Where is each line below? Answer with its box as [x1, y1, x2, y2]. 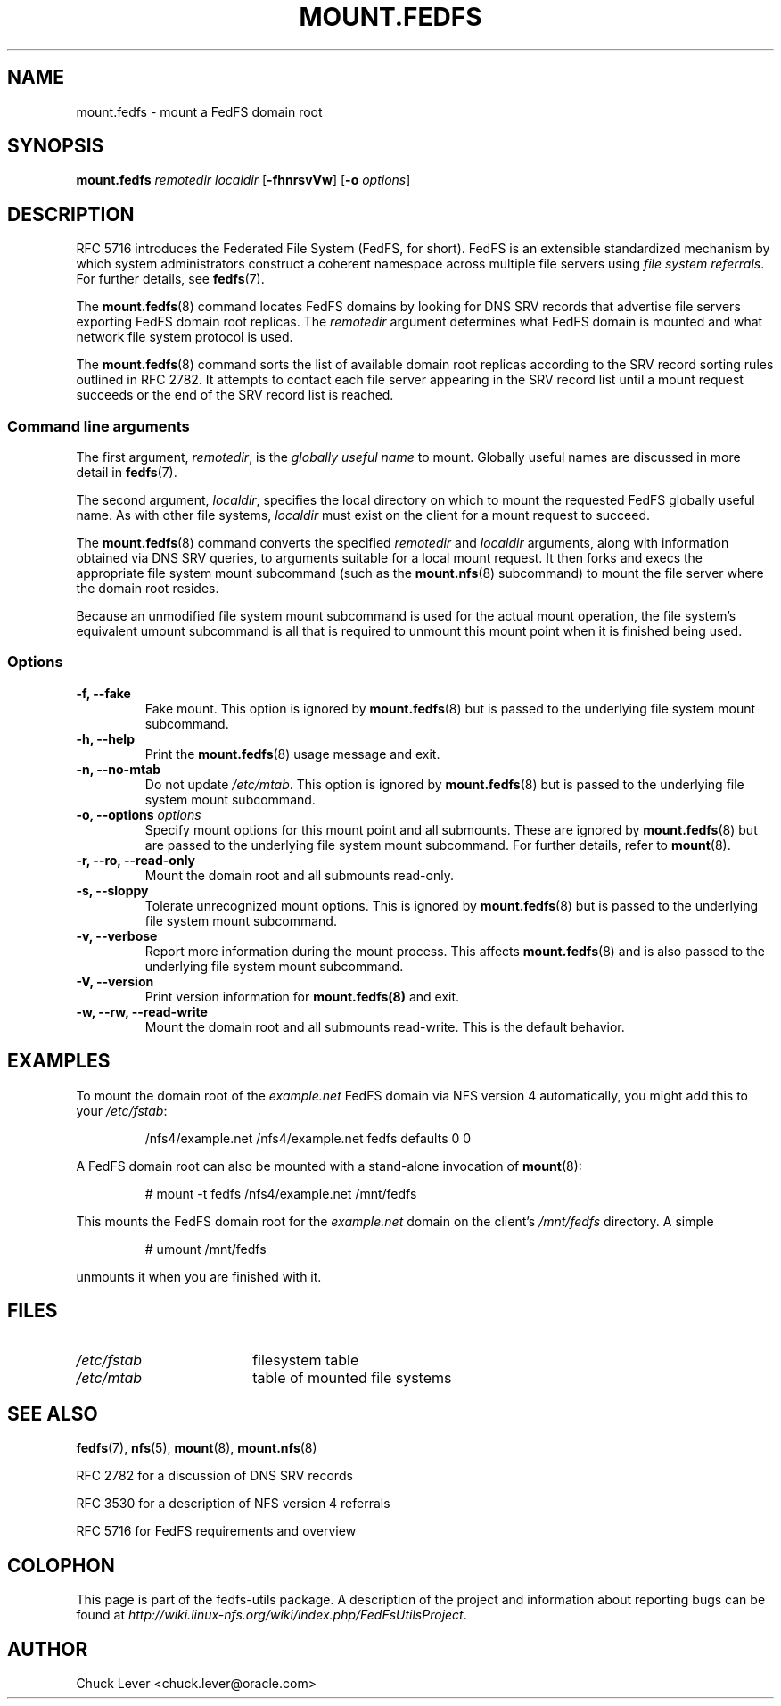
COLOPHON [7, 1554, 115, 1577]
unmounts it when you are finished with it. [76, 1268, 322, 1284]
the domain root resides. [76, 581, 219, 597]
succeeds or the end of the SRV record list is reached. [76, 387, 394, 403]
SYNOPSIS [7, 135, 104, 158]
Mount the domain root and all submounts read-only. [144, 867, 454, 883]
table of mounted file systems [252, 1369, 452, 1388]
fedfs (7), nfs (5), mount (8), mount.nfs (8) [76, 1440, 317, 1456]
